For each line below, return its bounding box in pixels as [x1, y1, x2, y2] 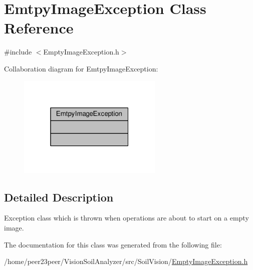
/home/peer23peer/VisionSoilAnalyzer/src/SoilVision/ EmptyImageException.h [4, 256, 248, 266]
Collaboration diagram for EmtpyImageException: [4, 63, 158, 73]
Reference [4, 17, 74, 38]
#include [4, 46, 32, 57]
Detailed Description [4, 189, 114, 204]
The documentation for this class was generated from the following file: [4, 239, 222, 249]
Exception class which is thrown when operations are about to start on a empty [4, 212, 249, 223]
